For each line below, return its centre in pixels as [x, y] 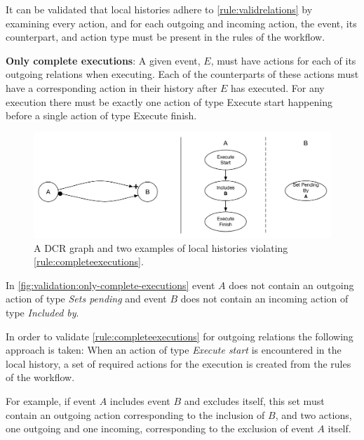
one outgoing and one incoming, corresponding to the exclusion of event [160, 428]
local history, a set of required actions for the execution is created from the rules [178, 363]
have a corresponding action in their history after [112, 87]
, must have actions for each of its [283, 60]
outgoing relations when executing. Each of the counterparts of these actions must [182, 74]
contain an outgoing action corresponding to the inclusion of [135, 414]
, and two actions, [314, 414]
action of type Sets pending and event [86, 299]
